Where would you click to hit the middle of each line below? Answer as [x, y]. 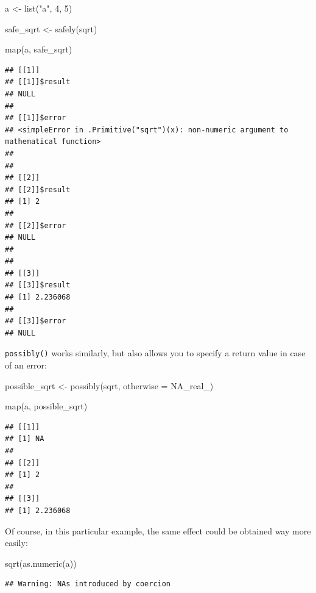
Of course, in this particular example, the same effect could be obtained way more [158, 530]
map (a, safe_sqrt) [39, 49]
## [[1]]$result [38, 82]
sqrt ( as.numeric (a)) [41, 563]
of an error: [26, 365]
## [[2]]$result [38, 189]
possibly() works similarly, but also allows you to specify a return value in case [155, 353]
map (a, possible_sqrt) [46, 406]
